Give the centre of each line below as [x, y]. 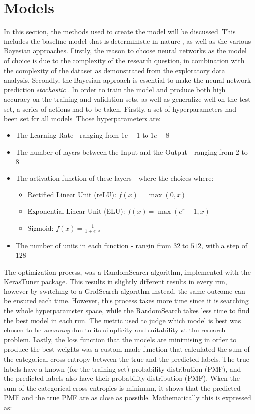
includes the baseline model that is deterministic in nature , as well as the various [127, 41]
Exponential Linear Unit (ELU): [76, 211]
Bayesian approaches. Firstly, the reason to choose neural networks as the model [125, 51]
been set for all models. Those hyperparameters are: [82, 118]
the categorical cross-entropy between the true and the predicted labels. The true [127, 358]
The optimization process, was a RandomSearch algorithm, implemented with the [127, 271]
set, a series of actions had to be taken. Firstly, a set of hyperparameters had [120, 108]
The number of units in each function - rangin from [93, 245]
